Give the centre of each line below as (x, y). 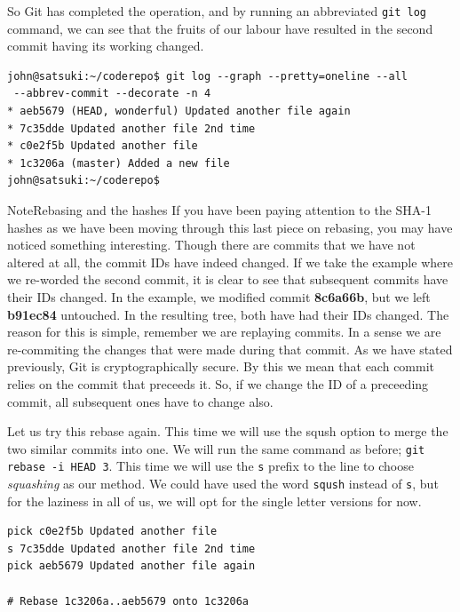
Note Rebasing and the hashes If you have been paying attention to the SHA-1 (219, 210)
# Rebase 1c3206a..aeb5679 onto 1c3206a (128, 601)
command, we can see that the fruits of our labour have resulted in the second (220, 28)
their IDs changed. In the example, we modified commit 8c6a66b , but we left (219, 296)
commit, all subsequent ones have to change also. (140, 401)
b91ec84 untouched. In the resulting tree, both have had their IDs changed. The (228, 314)
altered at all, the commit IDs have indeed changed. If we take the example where (230, 262)
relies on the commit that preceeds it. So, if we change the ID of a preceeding (218, 383)
